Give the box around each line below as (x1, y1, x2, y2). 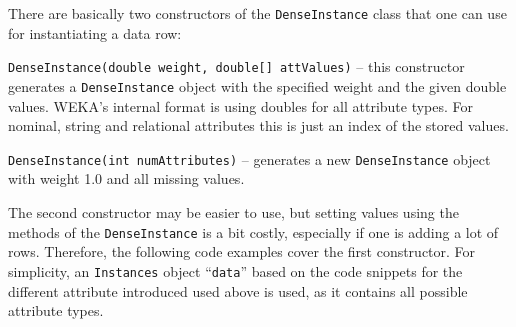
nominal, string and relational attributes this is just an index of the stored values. (8, 115, 509, 136)
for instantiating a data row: (8, 22, 182, 43)
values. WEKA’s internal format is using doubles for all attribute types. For (8, 95, 474, 116)
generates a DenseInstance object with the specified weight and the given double (8, 75, 507, 96)
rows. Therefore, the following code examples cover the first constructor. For (8, 241, 476, 262)
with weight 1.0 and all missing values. (8, 168, 245, 189)
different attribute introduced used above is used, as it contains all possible (8, 280, 468, 301)
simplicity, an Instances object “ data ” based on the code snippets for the (8, 260, 463, 281)
